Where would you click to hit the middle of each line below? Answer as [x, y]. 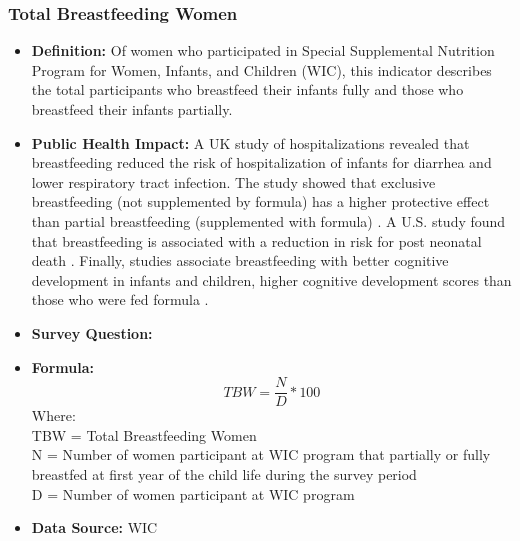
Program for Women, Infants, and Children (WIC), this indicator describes [261, 69]
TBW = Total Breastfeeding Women [144, 434]
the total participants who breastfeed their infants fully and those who [247, 89]
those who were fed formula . [120, 299]
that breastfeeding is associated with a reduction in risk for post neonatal [256, 240]
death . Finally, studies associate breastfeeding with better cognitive [240, 260]
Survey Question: [92, 332]
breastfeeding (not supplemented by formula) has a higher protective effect [260, 201]
